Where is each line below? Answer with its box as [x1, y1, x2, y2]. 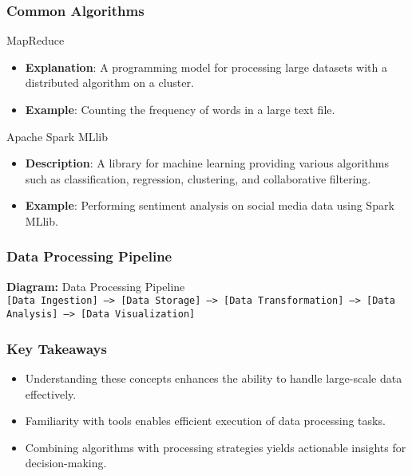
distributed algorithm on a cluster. [25, 74, 194, 91]
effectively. [25, 385, 77, 402]
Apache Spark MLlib [6, 128, 109, 144]
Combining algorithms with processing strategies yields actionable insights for [25, 439, 406, 455]
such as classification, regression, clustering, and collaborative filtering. [25, 170, 371, 187]
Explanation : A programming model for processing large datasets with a [25, 58, 387, 75]
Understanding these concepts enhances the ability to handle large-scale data [25, 369, 402, 386]
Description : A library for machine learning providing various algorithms [25, 155, 390, 171]
